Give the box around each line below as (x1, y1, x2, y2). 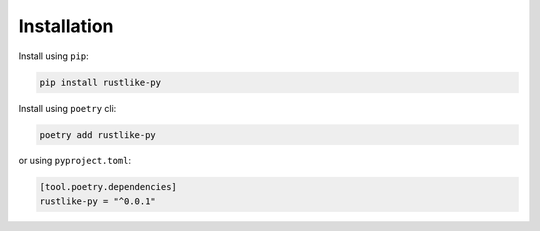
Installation (18, 15, 114, 37)
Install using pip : (18, 50, 89, 62)
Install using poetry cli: (18, 102, 117, 114)
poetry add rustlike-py (39, 129, 157, 140)
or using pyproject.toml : (18, 155, 132, 167)
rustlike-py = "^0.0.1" (39, 195, 157, 207)
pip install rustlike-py (39, 76, 162, 88)
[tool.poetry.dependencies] (39, 181, 177, 193)
